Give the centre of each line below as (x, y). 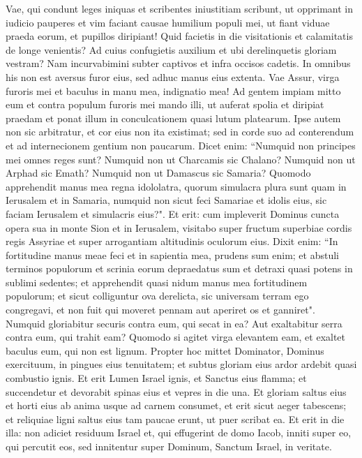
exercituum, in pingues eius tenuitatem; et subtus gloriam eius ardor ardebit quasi (181, 364)
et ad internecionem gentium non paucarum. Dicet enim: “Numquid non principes (181, 145)
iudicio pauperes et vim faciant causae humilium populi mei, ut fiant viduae (168, 22)
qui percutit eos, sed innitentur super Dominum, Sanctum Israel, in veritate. (169, 446)
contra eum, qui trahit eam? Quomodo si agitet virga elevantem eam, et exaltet (176, 337)
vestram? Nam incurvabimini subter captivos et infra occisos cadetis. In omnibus (178, 63)
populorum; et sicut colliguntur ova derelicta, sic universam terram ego (157, 296)
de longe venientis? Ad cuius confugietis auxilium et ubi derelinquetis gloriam (171, 49)
